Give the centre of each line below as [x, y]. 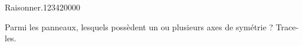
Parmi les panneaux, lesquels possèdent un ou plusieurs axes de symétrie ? [139, 26]
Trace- [287, 26]
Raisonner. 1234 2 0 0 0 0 [42, 7]
